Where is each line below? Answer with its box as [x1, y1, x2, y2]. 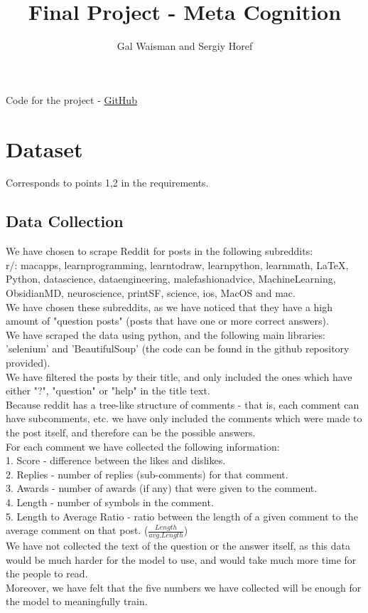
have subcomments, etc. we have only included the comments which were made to [6, 411, 362, 426]
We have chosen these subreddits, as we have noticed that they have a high [6, 299, 333, 314]
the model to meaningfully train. [6, 594, 148, 609]
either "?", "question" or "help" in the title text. [6, 383, 210, 398]
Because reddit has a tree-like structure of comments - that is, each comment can [6, 397, 359, 412]
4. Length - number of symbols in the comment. [6, 494, 214, 509]
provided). [6, 355, 50, 370]
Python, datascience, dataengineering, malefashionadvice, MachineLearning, [6, 271, 336, 286]
